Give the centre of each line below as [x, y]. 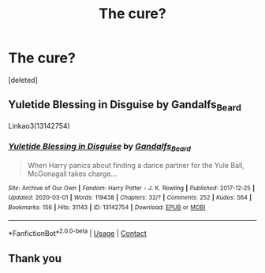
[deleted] [23, 80]
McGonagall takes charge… [72, 174]
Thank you [35, 258]
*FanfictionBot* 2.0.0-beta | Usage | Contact [78, 233]
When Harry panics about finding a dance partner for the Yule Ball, [136, 165]
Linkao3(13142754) [39, 125]
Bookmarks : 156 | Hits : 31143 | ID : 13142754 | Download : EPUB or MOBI [107, 207]
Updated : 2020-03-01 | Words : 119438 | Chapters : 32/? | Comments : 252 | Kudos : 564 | [130, 198]
